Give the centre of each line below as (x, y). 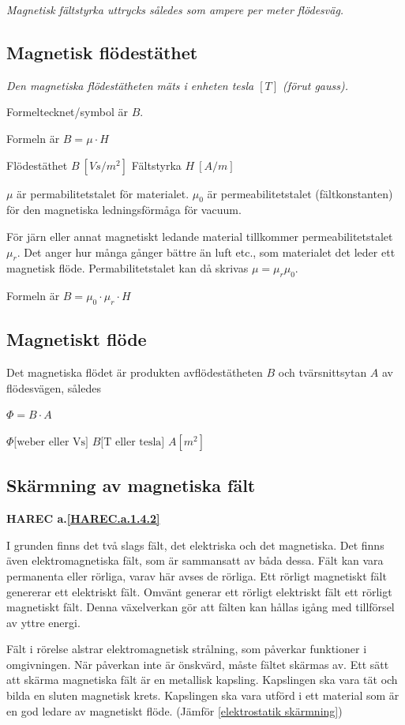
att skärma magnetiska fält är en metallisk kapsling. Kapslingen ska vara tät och (202, 680)
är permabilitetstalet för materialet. (103, 193)
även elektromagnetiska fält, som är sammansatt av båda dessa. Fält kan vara (195, 560)
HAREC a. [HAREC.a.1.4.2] (83, 518)
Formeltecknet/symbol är (67, 112)
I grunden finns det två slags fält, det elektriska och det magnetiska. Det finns (195, 545)
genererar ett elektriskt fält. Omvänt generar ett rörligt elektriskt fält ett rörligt (199, 591)
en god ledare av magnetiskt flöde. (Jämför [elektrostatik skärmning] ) (174, 710)
